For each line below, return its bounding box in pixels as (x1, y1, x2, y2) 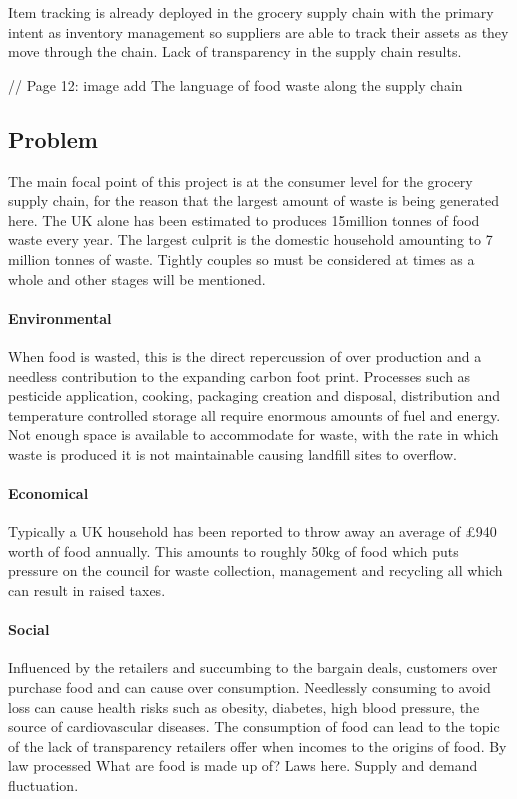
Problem (8, 123, 98, 154)
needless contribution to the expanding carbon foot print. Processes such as (8, 365, 471, 386)
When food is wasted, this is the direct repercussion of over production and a (8, 345, 482, 366)
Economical (8, 483, 89, 504)
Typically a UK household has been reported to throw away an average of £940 (8, 521, 497, 542)
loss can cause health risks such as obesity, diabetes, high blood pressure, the (8, 696, 480, 717)
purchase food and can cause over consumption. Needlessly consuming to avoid (8, 677, 491, 698)
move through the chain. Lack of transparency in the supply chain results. (8, 41, 462, 62)
